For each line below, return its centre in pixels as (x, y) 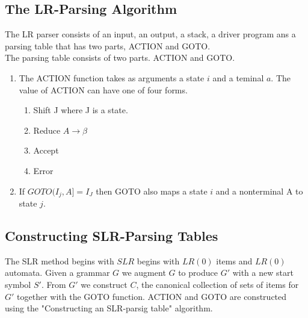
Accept (46, 150)
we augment (144, 273)
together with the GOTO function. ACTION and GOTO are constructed (152, 296)
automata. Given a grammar (57, 273)
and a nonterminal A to (259, 191)
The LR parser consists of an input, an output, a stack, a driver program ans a (150, 34)
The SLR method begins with (60, 260)
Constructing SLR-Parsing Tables (112, 235)
